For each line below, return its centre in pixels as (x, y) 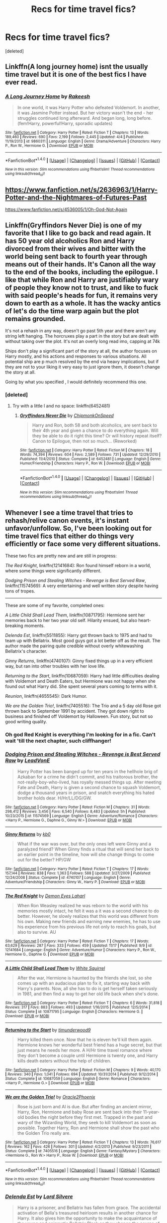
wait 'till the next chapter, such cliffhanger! (58, 741)
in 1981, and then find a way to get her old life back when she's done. (88, 994)
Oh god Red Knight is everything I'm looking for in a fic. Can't (80, 735)
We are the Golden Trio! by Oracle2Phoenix (50, 1097)
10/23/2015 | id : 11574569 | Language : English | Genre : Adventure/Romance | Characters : (82, 816)
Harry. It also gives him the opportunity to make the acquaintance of (87, 1218)
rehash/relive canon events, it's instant (67, 520)
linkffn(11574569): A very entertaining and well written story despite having (82, 586)
